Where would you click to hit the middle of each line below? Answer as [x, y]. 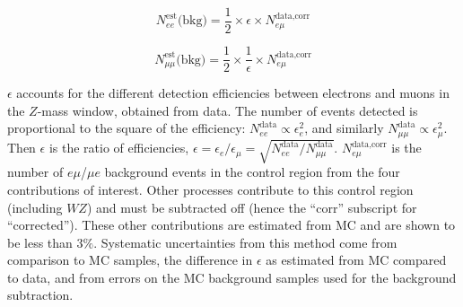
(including [35, 207]
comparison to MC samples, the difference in [130, 260]
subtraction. [40, 295]
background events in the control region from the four [252, 172]
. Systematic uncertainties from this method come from [245, 242]
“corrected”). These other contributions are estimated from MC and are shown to [231, 225]
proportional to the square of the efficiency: [127, 128]
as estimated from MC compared [356, 260]
